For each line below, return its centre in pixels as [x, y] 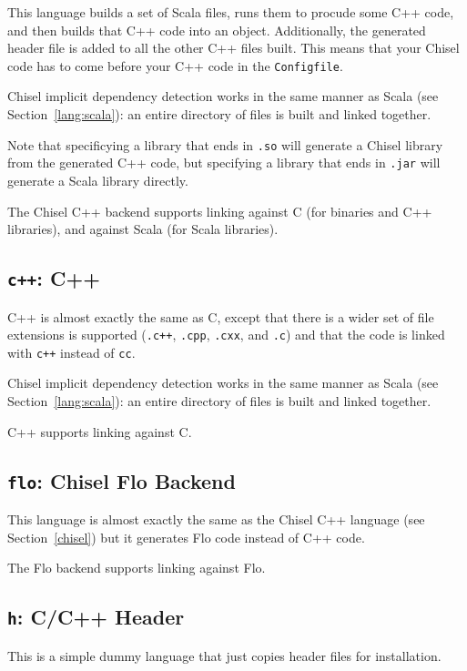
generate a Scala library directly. [98, 180]
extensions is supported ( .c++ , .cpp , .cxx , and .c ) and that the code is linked [226, 335]
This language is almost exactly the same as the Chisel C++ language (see [216, 518]
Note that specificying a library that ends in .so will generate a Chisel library [225, 144]
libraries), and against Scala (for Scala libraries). [143, 229]
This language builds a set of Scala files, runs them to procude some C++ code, [231, 12]
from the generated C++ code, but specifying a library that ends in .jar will [224, 163]
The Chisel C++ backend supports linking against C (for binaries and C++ [220, 211]
